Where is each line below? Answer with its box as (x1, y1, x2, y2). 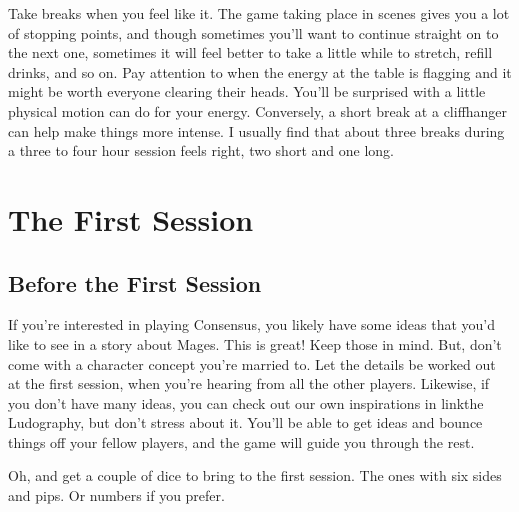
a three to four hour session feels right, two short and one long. (8, 140, 394, 161)
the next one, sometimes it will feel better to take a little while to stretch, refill (8, 42, 493, 63)
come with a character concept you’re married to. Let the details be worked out (8, 353, 496, 374)
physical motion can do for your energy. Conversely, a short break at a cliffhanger (8, 100, 508, 121)
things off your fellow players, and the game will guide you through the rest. (8, 431, 475, 452)
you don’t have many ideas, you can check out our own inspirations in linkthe (8, 392, 484, 413)
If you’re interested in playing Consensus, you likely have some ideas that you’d (8, 314, 496, 335)
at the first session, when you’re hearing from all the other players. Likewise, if (8, 373, 490, 394)
